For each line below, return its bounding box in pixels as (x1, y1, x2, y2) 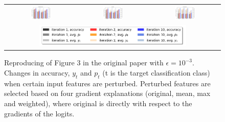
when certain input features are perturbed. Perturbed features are (4, 78, 211, 88)
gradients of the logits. (4, 108, 75, 118)
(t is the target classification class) (102, 67, 210, 78)
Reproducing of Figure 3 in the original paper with (4, 57, 164, 68)
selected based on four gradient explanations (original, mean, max (4, 88, 211, 99)
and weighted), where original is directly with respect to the (4, 97, 192, 108)
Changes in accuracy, (4, 67, 70, 78)
